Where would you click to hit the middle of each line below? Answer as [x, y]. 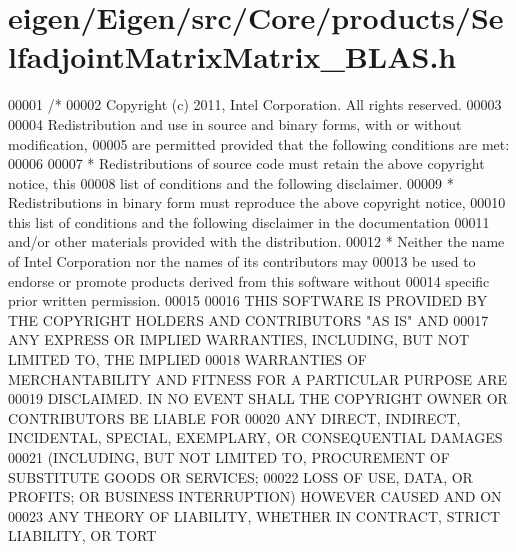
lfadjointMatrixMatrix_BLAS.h [232, 56]
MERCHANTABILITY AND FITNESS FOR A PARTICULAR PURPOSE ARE [258, 378]
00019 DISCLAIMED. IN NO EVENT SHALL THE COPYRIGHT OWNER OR [258, 398]
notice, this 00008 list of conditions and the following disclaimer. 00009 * [231, 182]
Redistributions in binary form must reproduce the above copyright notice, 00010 [257, 202]
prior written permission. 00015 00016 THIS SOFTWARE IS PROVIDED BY [248, 300]
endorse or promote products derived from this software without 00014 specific [249, 280]
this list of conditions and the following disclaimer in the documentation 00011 [249, 221]
